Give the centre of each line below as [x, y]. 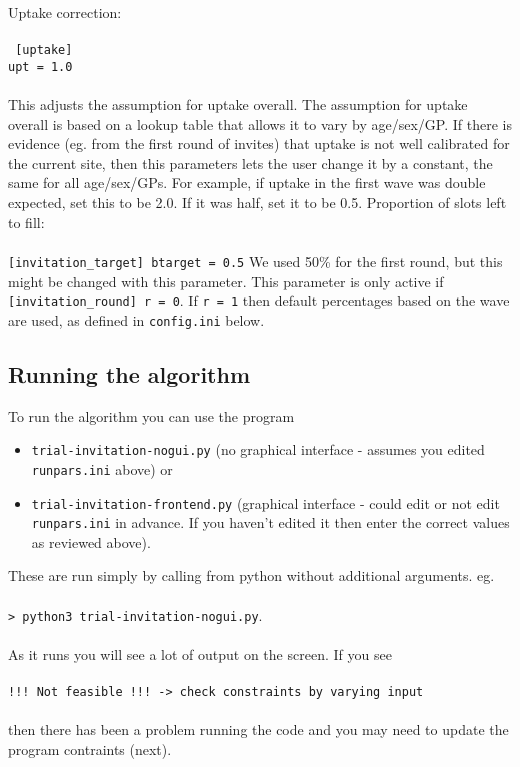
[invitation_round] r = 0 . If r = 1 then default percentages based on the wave [259, 300]
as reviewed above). [91, 541]
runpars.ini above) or [102, 468]
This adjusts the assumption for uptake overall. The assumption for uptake [238, 104]
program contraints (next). [90, 748]
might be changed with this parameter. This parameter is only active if [226, 280]
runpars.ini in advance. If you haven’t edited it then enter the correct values [270, 522]
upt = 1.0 [40, 66]
